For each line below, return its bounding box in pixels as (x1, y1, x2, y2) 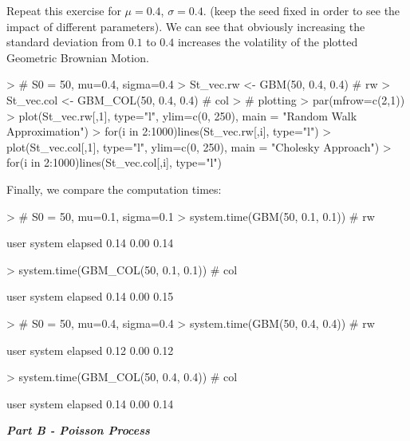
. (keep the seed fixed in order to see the (203, 2, 400, 18)
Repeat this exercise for (6, 2, 121, 18)
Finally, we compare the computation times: (6, 180, 222, 197)
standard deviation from (6, 33, 124, 50)
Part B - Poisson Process (6, 422, 150, 439)
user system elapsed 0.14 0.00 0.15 (6, 288, 174, 305)
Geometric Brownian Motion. (6, 49, 149, 65)
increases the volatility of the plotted (177, 33, 358, 50)
